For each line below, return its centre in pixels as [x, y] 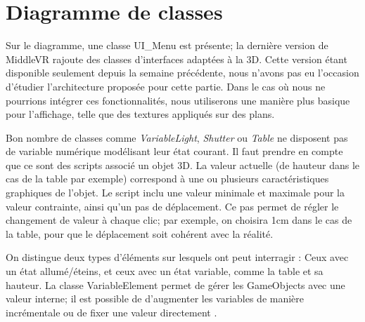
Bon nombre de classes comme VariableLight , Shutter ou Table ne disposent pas [177, 137]
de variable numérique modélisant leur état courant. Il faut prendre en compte [174, 151]
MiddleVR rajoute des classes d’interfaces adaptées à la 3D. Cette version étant [177, 59]
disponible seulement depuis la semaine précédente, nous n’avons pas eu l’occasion [182, 73]
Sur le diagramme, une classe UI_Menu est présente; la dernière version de [167, 45]
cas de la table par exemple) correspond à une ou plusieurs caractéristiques [167, 179]
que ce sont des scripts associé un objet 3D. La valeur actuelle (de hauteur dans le [183, 165]
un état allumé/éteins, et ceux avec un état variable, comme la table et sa [165, 271]
